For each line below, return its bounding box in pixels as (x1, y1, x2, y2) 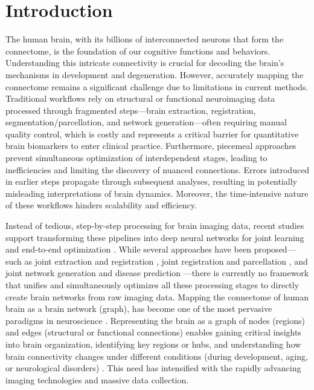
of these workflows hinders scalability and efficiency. (5, 199, 197, 211)
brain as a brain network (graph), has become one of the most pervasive (5, 302, 272, 315)
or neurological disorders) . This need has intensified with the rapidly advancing (5, 362, 301, 374)
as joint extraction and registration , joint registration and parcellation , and (24, 254, 308, 267)
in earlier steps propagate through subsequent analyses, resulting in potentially (5, 175, 297, 188)
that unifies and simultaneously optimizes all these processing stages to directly (5, 279, 300, 291)
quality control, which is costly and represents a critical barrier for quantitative (5, 127, 299, 140)
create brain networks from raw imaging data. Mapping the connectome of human (5, 290, 309, 303)
